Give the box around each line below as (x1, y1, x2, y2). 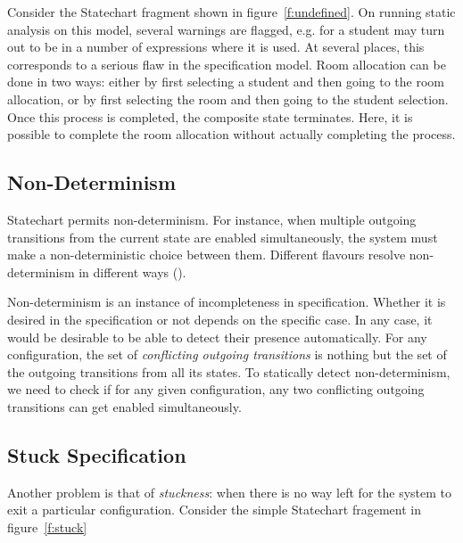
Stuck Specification (7, 440, 186, 468)
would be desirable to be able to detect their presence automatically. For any (7, 327, 427, 346)
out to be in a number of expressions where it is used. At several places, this (7, 37, 425, 56)
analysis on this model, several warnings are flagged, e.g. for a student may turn (7, 20, 445, 38)
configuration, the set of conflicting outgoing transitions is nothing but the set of (7, 345, 447, 364)
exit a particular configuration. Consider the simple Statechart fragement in (7, 500, 421, 519)
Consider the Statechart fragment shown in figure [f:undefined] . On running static (7, 3, 456, 21)
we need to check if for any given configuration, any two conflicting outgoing (7, 380, 425, 399)
